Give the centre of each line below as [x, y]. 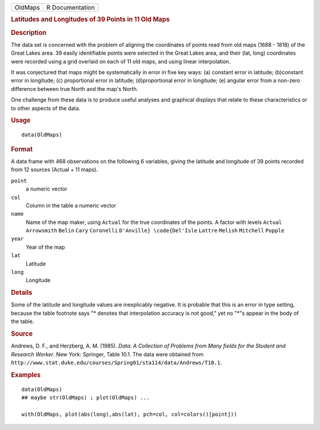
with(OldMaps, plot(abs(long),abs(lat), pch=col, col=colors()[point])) [129, 414]
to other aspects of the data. [46, 108]
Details [22, 293]
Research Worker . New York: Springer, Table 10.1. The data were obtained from [107, 354]
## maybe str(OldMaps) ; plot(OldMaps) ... [86, 398]
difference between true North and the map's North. [75, 88]
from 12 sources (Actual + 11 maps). [55, 170]
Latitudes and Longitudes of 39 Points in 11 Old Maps [90, 20]
